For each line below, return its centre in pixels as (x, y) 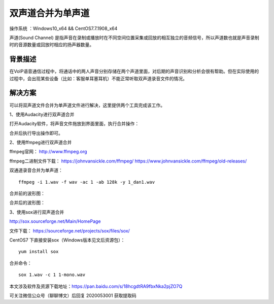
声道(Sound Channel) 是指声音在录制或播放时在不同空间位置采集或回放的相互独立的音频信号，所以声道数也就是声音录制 (134, 38)
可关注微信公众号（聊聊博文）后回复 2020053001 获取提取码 (73, 295)
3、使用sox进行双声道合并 (37, 212)
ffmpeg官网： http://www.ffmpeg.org (48, 152)
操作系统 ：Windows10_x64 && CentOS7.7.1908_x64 (63, 28)
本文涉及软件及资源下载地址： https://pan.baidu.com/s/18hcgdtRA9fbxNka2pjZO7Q (96, 286)
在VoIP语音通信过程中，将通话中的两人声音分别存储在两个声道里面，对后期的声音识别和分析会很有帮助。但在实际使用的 (134, 72)
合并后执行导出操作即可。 (36, 133)
